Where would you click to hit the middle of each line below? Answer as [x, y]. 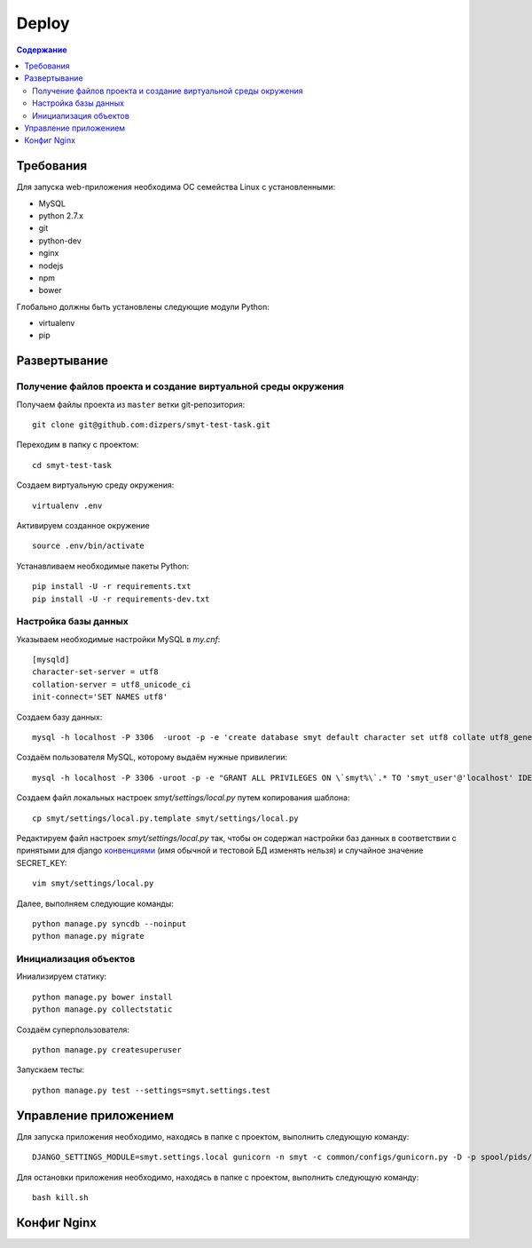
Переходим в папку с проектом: [78, 445]
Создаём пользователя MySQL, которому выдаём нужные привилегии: [152, 757]
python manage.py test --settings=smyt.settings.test [151, 1090]
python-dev [60, 241]
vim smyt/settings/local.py [93, 883]
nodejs [51, 266]
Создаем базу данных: [59, 717]
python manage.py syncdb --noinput [110, 923]
